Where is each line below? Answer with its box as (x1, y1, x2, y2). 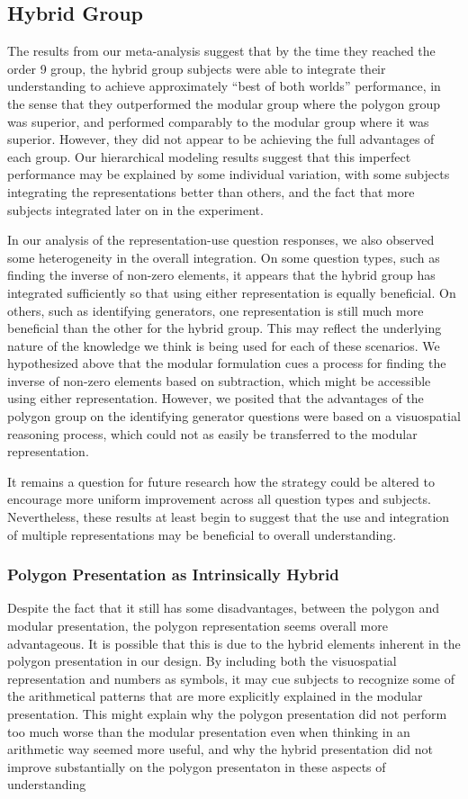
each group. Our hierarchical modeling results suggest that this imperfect (7, 147, 411, 166)
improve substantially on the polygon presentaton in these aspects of (7, 757, 386, 776)
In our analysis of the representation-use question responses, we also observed (7, 230, 435, 249)
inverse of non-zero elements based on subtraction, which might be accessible (7, 371, 431, 390)
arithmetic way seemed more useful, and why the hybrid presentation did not (7, 740, 433, 759)
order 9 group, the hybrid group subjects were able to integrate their (7, 58, 386, 77)
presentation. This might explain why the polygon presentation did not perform (7, 705, 447, 723)
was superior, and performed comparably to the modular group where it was (7, 112, 429, 130)
